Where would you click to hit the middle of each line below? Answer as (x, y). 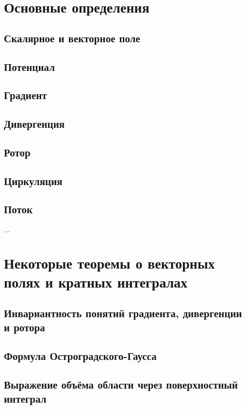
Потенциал (29, 66)
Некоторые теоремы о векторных (109, 263)
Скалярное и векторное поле (72, 38)
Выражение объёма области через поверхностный (121, 384)
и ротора (25, 327)
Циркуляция (33, 180)
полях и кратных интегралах (96, 282)
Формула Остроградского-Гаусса (80, 355)
